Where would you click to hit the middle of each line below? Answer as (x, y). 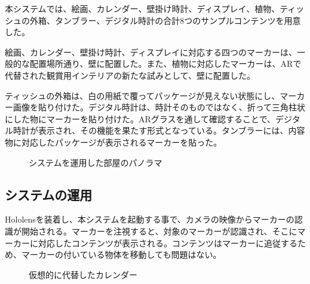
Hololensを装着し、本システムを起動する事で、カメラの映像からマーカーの (150, 219)
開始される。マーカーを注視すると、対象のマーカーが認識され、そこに (159, 231)
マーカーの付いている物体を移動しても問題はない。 (121, 254)
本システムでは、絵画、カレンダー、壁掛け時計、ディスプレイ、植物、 (142, 8)
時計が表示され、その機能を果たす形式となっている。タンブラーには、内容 (159, 130)
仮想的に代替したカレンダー (83, 274)
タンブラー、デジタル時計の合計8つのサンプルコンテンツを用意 (178, 20)
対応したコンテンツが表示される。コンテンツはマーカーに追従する (168, 243)
